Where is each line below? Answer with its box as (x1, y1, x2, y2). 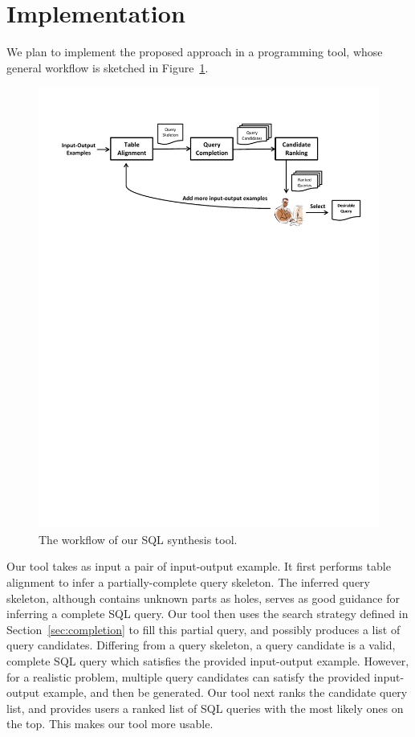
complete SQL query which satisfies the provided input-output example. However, (6, 652, 409, 669)
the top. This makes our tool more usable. (6, 715, 214, 732)
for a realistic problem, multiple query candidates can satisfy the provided (6, 668, 371, 685)
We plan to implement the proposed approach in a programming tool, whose (6, 43, 383, 60)
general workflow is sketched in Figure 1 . (6, 59, 209, 76)
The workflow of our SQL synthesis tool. (39, 530, 238, 547)
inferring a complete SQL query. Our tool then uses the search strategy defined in (6, 605, 409, 622)
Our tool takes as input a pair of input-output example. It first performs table (6, 558, 391, 575)
